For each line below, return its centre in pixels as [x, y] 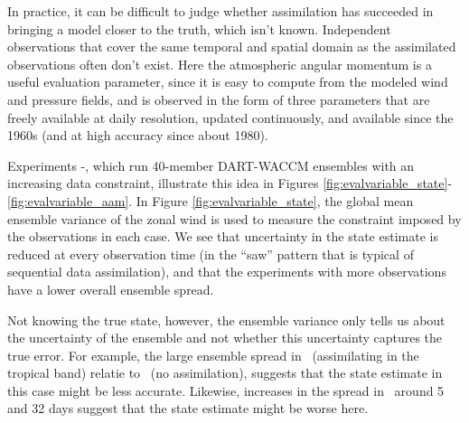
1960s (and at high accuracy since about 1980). [138, 135]
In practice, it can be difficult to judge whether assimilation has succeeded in [220, 11]
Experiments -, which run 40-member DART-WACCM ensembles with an [211, 165]
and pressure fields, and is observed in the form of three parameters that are [219, 99]
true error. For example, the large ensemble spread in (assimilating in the [213, 355]
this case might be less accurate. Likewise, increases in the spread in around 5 [226, 390]
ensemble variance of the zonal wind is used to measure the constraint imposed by [234, 218]
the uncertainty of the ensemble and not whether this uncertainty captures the [225, 338]
